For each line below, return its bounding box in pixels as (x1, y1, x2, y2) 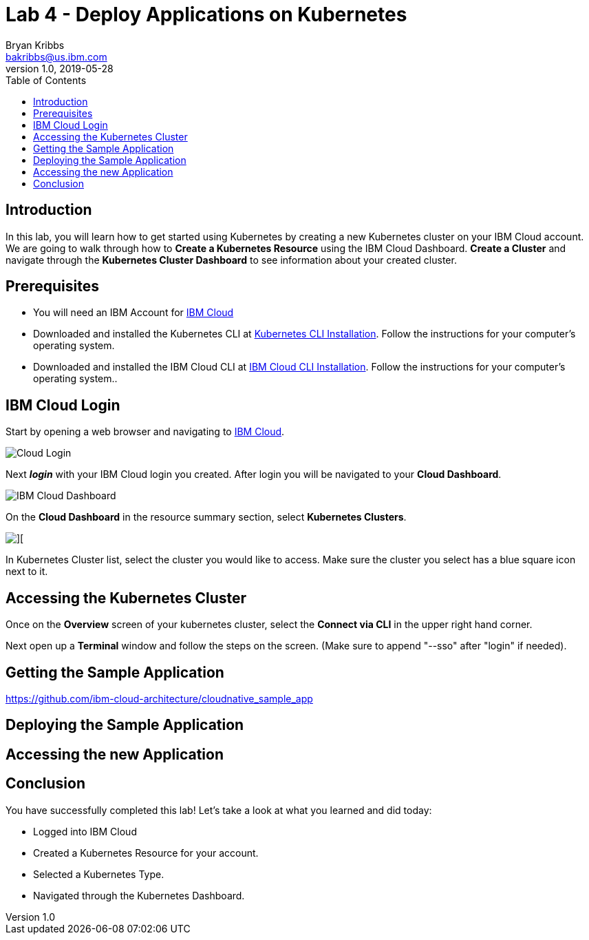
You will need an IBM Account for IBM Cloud (33, 306, 234, 319)
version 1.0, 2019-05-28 (6, 62, 114, 74)
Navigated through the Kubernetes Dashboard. (33, 889, 245, 901)
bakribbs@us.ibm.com (6, 50, 107, 63)
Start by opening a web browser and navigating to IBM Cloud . (6, 426, 285, 438)
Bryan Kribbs (6, 39, 65, 51)
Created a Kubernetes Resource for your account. (33, 846, 259, 859)
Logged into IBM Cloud (33, 825, 137, 837)
